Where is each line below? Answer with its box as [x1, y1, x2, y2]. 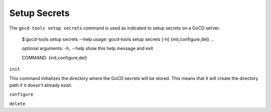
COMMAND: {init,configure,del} [22, 54, 87, 60]
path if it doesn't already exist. [9, 82, 72, 88]
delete [9, 100, 26, 106]
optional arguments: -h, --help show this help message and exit [22, 45, 153, 51]
